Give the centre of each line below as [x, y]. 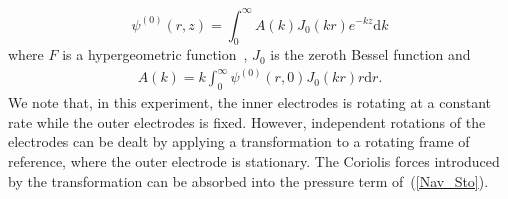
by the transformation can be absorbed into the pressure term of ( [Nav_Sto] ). [248, 180]
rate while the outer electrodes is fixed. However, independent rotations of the [247, 121]
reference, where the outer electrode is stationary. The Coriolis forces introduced [254, 160]
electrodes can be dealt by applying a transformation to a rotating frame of [239, 141]
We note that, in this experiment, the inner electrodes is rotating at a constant [250, 102]
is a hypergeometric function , [155, 54]
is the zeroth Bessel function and [370, 54]
